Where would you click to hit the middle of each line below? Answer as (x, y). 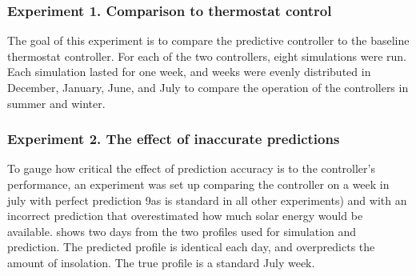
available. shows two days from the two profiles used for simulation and (182, 231)
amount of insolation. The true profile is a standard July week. (161, 262)
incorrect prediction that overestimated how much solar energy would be (185, 216)
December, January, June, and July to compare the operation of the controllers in (208, 87)
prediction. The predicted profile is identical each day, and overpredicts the (191, 247)
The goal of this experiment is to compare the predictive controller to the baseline (208, 40)
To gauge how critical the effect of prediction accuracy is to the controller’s (191, 168)
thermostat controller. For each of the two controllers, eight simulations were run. (207, 56)
